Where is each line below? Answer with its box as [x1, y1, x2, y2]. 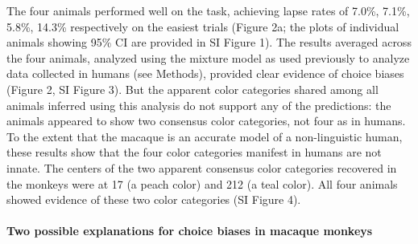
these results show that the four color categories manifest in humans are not [6, 144, 382, 161]
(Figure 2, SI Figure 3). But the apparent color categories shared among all [6, 80, 379, 97]
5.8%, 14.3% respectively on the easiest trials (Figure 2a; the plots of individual [6, 18, 399, 35]
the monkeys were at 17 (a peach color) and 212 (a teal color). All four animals [6, 175, 398, 192]
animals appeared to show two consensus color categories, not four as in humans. [6, 112, 406, 129]
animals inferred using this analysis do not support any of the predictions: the [6, 96, 391, 113]
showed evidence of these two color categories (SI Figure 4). [6, 191, 301, 208]
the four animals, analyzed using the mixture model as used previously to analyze [6, 49, 410, 66]
